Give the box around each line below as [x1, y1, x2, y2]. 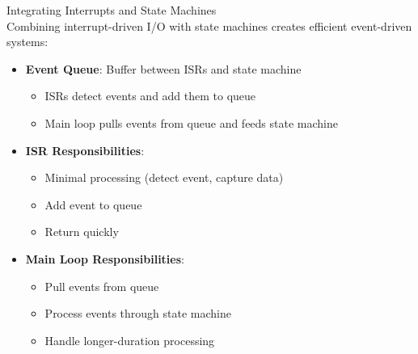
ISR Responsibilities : [25, 141, 145, 158]
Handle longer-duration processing [44, 331, 215, 348]
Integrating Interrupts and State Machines [6, 2, 217, 18]
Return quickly [44, 223, 119, 240]
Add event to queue [44, 196, 142, 213]
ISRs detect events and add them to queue [44, 87, 256, 104]
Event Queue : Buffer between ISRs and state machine [25, 60, 302, 77]
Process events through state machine [44, 305, 231, 322]
